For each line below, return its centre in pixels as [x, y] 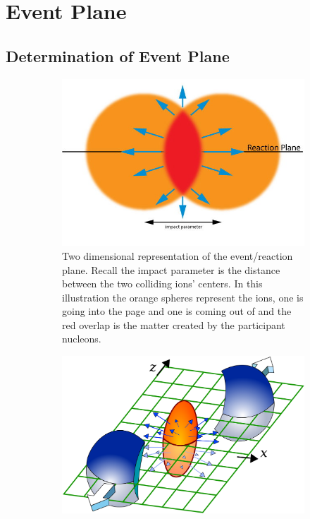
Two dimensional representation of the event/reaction [178, 255]
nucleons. [82, 339]
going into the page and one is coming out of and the [177, 311]
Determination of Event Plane [118, 55]
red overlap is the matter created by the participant [174, 324]
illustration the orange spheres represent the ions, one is [183, 297]
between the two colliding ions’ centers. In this [162, 284]
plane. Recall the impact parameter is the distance [171, 269]
